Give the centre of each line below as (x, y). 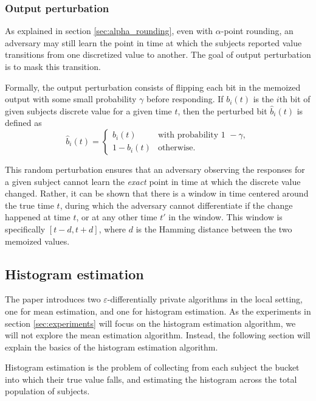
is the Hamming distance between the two (214, 228)
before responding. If (185, 99)
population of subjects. (47, 391)
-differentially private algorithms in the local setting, (205, 299)
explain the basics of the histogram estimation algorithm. (112, 347)
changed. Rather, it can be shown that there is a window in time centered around (157, 193)
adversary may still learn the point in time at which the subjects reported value (153, 42)
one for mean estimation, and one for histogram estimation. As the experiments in (158, 311)
